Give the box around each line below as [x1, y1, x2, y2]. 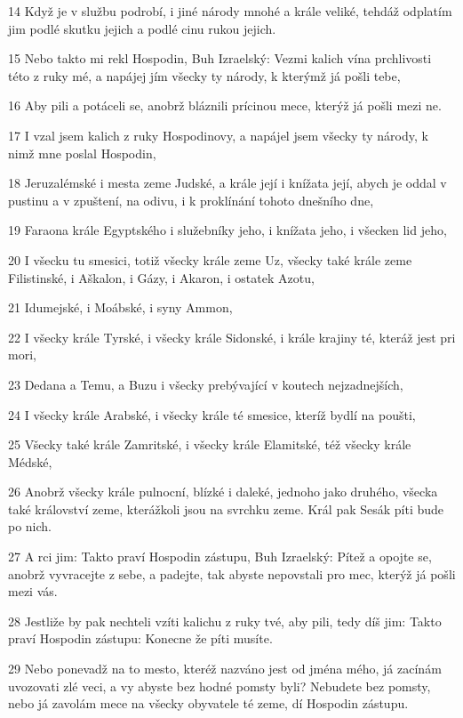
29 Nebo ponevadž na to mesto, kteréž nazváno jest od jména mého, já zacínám [8, 659, 442, 678]
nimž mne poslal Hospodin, [8, 143, 156, 162]
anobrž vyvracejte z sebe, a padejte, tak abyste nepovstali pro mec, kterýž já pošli [8, 564, 456, 583]
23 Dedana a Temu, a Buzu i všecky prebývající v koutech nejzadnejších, [8, 375, 403, 393]
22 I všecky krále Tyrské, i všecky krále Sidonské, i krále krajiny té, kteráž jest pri [8, 327, 456, 346]
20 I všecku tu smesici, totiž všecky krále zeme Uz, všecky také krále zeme [8, 250, 412, 269]
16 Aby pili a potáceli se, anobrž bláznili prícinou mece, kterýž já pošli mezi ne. [8, 96, 442, 115]
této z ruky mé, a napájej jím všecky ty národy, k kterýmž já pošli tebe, [8, 66, 401, 85]
